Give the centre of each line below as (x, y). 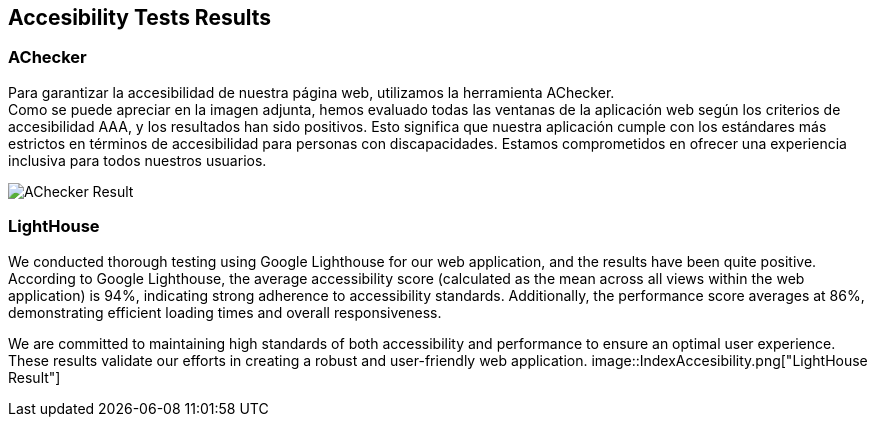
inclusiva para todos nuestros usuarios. (137, 160)
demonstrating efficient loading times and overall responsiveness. (225, 312)
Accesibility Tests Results (140, 17)
